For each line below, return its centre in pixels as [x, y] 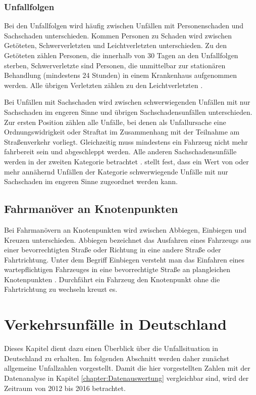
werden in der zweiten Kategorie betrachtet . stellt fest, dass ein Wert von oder [126, 161]
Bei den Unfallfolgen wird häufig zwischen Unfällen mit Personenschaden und [124, 26]
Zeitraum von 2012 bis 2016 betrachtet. [65, 388]
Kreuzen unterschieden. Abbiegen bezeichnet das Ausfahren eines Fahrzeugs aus [128, 239]
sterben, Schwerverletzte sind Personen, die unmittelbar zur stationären [115, 65]
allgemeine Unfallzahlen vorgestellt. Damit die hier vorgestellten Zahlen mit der [127, 368]
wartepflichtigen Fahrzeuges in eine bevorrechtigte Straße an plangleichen [117, 269]
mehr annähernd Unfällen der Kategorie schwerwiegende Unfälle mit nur [116, 171]
